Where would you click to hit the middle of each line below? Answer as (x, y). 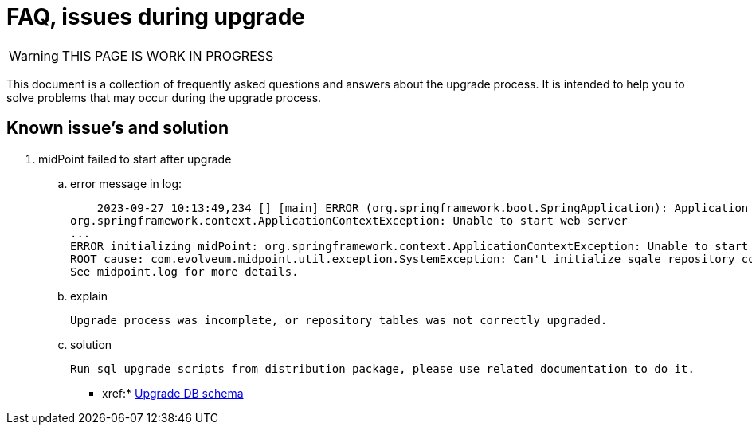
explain (89, 296)
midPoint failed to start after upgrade (135, 159)
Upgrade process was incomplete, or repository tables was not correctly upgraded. (339, 320)
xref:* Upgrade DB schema (173, 393)
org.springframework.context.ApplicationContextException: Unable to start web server (349, 220)
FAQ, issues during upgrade (156, 17)
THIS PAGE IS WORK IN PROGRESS (168, 55)
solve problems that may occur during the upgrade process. (164, 97)
